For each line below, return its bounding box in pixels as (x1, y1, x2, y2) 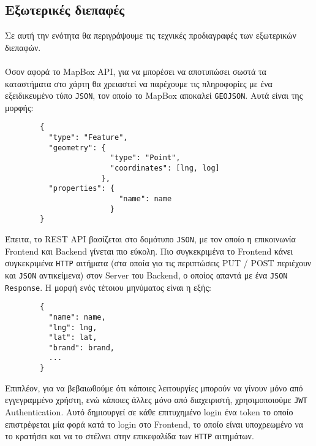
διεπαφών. (5, 40, 41, 53)
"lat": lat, (48, 333, 97, 342)
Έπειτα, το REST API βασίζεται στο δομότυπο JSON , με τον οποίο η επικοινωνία (5, 232, 296, 245)
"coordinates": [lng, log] (110, 164, 220, 173)
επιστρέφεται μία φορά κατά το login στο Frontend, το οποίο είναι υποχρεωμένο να (5, 417, 304, 430)
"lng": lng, (48, 323, 97, 332)
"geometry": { (48, 143, 106, 152)
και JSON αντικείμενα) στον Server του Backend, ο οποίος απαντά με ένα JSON (5, 268, 288, 281)
